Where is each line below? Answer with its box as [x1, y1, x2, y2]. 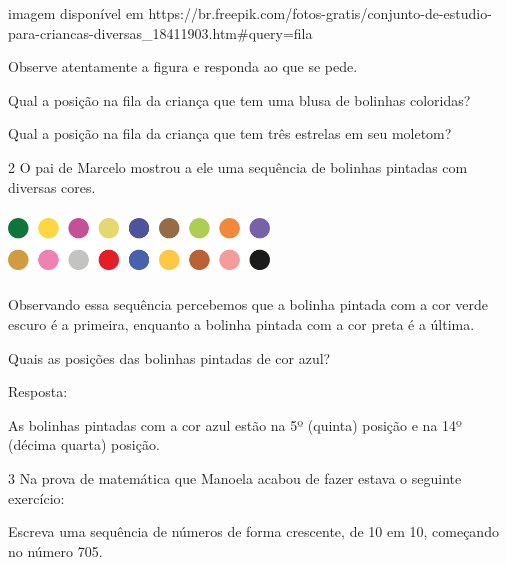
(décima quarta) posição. [8, 434, 160, 455]
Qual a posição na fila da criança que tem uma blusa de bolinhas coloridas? [8, 89, 471, 110]
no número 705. [8, 540, 103, 561]
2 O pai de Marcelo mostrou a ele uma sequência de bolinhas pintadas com [8, 156, 468, 177]
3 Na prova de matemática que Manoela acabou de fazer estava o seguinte [8, 467, 462, 488]
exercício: [8, 487, 65, 508]
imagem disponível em [8, 3, 144, 23]
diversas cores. [8, 176, 96, 197]
